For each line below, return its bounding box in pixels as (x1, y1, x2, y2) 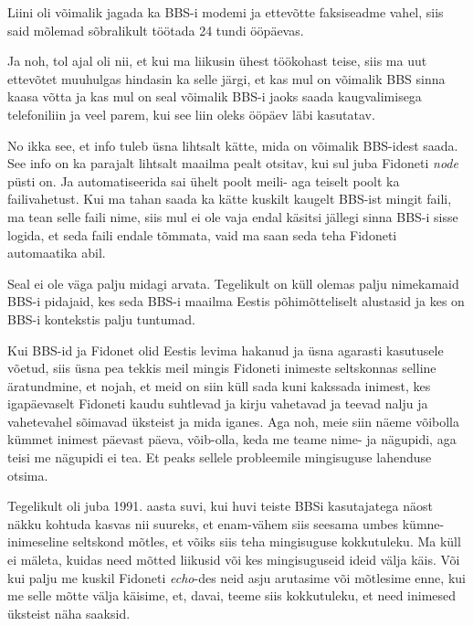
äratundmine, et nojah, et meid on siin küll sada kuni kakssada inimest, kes (7, 376, 431, 395)
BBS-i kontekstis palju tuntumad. (7, 309, 195, 328)
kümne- (402, 514, 445, 533)
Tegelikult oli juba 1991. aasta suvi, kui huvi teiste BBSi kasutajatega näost (7, 496, 433, 515)
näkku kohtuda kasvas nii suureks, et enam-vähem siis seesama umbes (7, 514, 399, 533)
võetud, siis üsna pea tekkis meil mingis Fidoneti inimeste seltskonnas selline (7, 358, 436, 377)
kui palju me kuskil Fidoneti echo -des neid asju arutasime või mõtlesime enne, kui (7, 568, 466, 587)
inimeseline (7, 532, 68, 551)
